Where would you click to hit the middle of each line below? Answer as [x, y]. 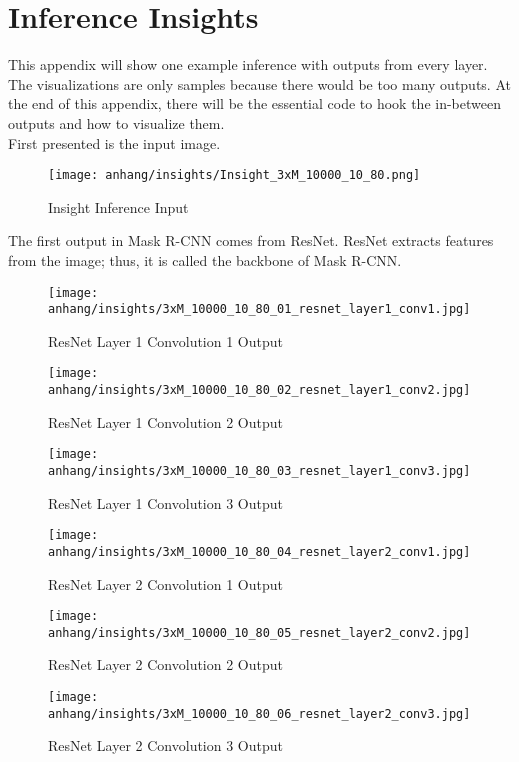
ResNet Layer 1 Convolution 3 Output [166, 502]
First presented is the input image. [114, 142]
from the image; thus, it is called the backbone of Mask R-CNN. [205, 259]
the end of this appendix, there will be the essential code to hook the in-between [254, 103]
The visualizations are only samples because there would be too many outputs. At [259, 83]
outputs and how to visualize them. [116, 122]
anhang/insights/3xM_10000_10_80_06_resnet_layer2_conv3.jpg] [259, 713]
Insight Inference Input [118, 206]
